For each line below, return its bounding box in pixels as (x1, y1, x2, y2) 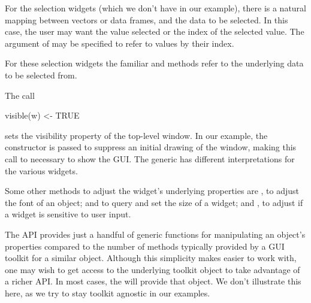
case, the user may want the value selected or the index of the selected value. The (5, 25, 304, 38)
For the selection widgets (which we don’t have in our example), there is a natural (5, 2, 307, 14)
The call (5, 89, 35, 101)
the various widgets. (5, 164, 78, 177)
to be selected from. (5, 68, 77, 81)
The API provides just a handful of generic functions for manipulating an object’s (5, 228, 306, 240)
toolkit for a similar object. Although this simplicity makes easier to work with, (5, 252, 297, 264)
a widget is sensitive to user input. (5, 208, 131, 220)
